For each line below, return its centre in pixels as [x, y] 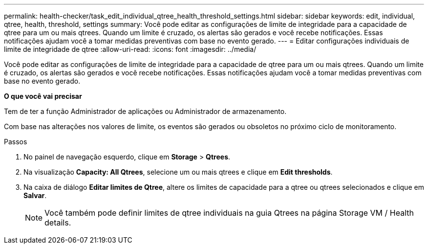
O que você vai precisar [43, 96]
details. [58, 223]
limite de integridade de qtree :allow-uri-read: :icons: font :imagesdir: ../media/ [130, 49]
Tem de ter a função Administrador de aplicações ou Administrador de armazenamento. [145, 111]
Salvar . [35, 195]
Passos [16, 142]
